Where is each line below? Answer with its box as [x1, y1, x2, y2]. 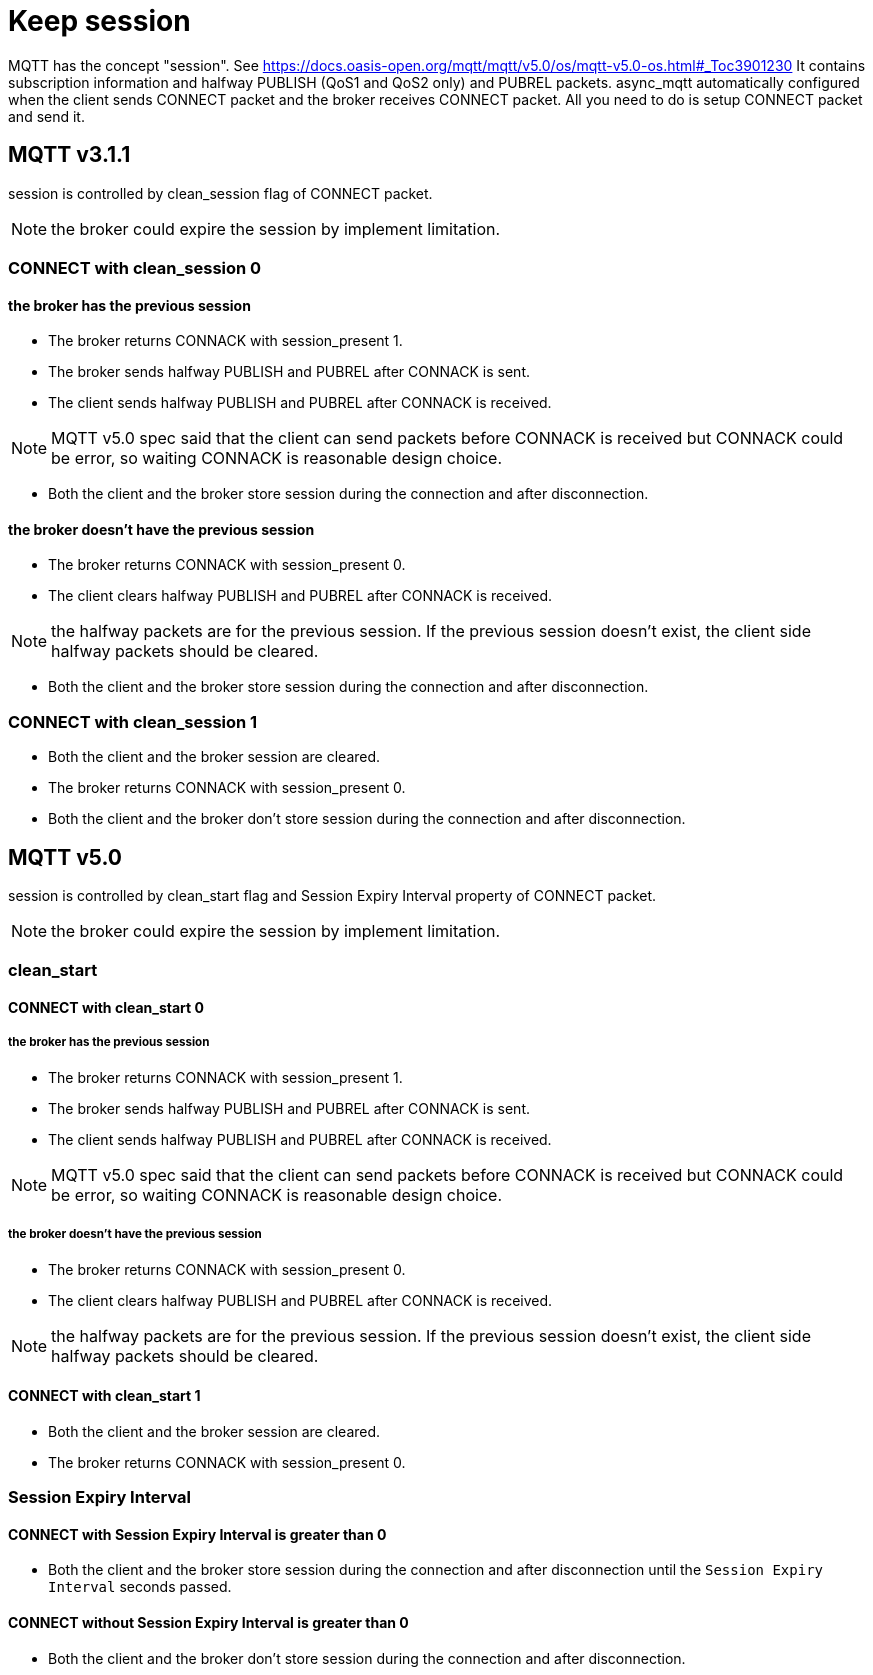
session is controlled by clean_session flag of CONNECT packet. [8, 184, 433, 202]
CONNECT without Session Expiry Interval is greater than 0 [8, 1613, 409, 1631]
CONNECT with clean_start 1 [8, 1387, 201, 1405]
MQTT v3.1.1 [8, 142, 131, 168]
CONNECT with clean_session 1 [8, 711, 258, 732]
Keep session [8, 4, 191, 38]
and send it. [8, 107, 85, 125]
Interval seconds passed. [48, 1578, 232, 1596]
